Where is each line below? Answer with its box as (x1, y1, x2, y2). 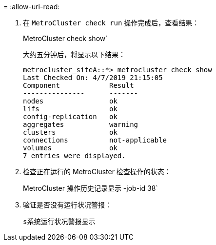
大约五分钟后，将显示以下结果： (23, 50, 125, 59)
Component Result (23, 82, 134, 89)
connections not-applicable (23, 136, 167, 144)
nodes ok (23, 97, 118, 105)
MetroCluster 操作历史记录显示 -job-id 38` (23, 184, 158, 192)
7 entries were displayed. (23, 152, 126, 160)
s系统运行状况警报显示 (23, 218, 96, 225)
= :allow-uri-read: (3, 2, 60, 11)
